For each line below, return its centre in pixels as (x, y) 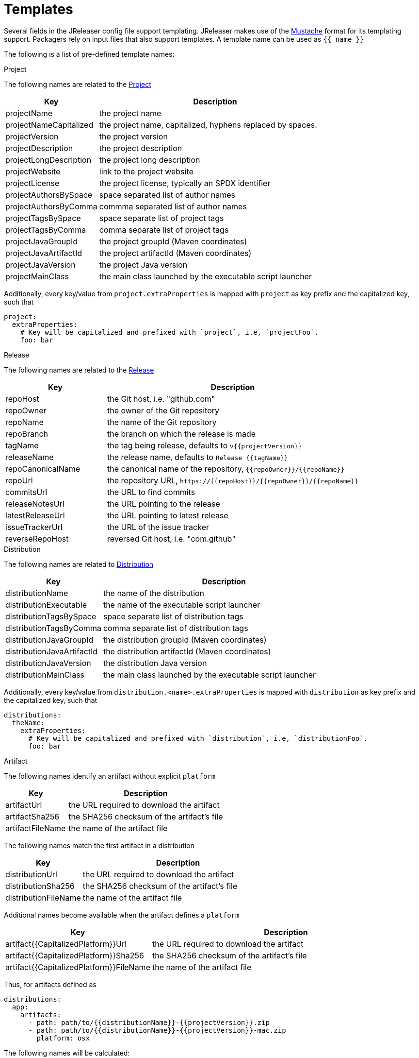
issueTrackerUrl (34, 527)
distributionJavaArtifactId (52, 651)
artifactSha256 (32, 816)
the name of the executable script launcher (182, 605)
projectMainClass (37, 276)
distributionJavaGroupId (49, 640)
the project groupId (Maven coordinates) (173, 241)
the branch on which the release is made (181, 434)
